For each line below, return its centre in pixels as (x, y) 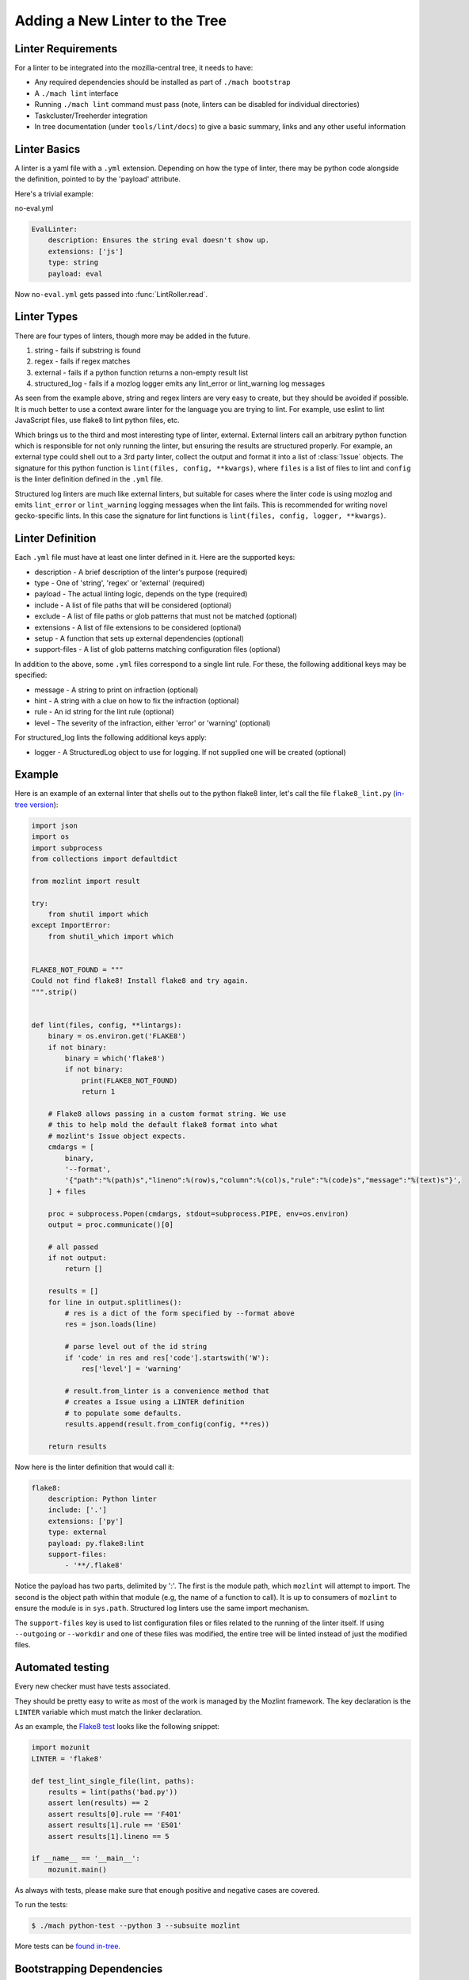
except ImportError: (71, 925)
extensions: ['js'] (86, 251)
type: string (73, 263)
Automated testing (62, 1668)
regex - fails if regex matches (82, 361)
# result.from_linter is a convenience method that (167, 1391)
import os (50, 837)
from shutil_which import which (111, 936)
